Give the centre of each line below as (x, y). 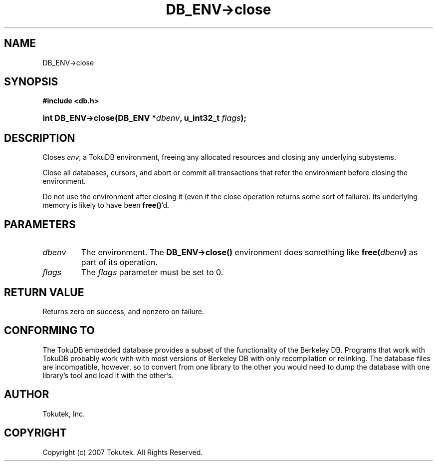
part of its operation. (119, 262)
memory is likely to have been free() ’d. (106, 205)
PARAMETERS (40, 224)
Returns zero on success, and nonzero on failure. (123, 311)
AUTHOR (27, 395)
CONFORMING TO (49, 331)
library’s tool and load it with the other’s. (108, 375)
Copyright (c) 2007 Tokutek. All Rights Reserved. (123, 452)
